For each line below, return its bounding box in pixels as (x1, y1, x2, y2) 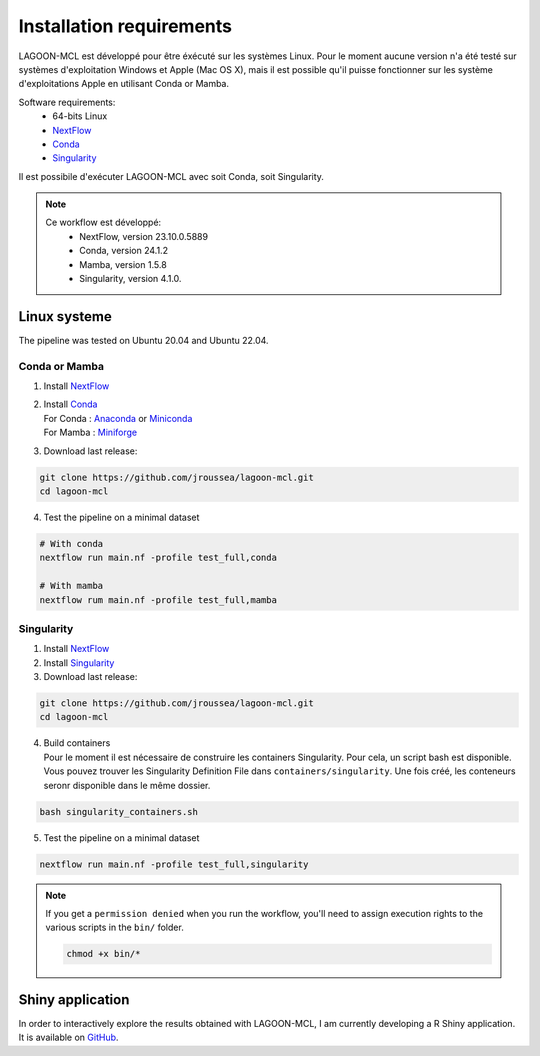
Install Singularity (43, 656, 115, 669)
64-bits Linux (52, 110, 108, 122)
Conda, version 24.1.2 (79, 245, 169, 257)
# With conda (39, 538, 104, 549)
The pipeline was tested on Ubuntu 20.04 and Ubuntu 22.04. (18, 334, 269, 346)
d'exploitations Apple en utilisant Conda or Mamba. (18, 78, 230, 90)
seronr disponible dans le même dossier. (43, 779, 211, 791)
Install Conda (43, 398, 98, 410)
